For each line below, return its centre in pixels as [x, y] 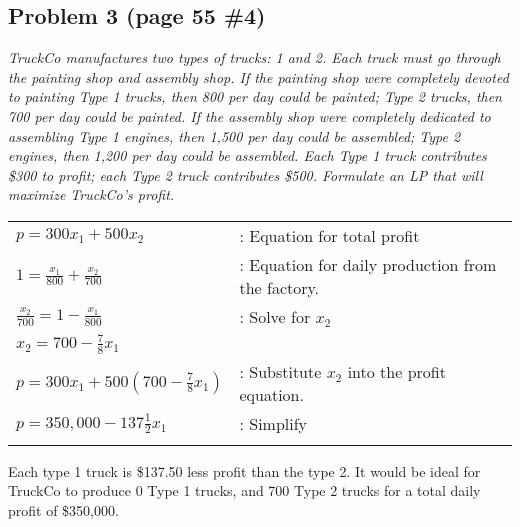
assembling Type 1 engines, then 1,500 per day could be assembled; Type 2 [234, 135]
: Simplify [273, 423]
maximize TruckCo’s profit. [91, 194]
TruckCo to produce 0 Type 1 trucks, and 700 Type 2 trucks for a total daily [244, 490]
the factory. [279, 287]
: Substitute [280, 371]
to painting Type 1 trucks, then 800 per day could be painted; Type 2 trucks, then [255, 96]
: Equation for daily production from [368, 264]
